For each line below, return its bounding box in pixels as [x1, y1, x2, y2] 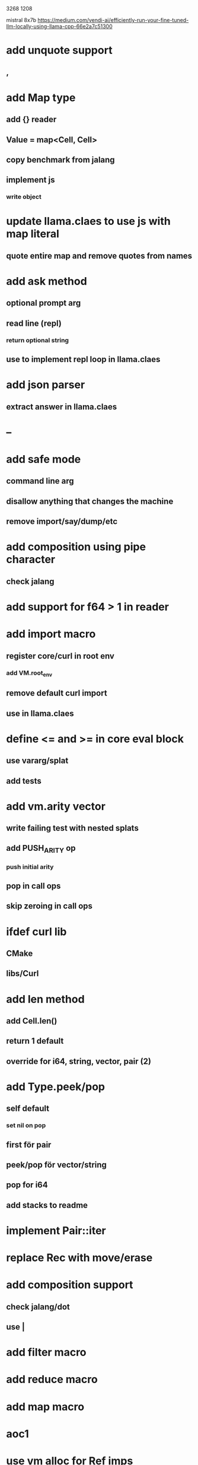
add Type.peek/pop [6, 1080, 106, 1094]
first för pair [6, 1139, 52, 1150]
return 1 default [6, 1036, 64, 1046]
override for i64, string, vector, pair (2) [6, 1056, 151, 1066]
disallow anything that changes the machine [6, 496, 174, 506]
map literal [6, 227, 59, 241]
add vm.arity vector [6, 799, 106, 813]
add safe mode [6, 453, 81, 466]
